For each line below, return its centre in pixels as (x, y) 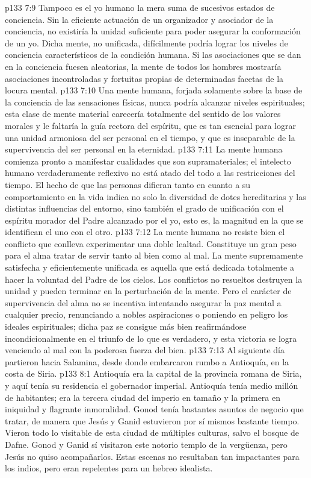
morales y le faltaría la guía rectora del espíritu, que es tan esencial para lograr (150, 125)
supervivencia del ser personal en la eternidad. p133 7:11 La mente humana (144, 149)
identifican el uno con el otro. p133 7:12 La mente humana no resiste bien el (145, 232)
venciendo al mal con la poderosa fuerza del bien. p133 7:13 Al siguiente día (145, 350)
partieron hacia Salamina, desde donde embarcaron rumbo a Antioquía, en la (147, 361)
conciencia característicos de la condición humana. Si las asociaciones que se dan (153, 55)
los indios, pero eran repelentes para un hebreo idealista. (109, 468)
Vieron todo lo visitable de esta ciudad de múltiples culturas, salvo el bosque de (152, 432)
